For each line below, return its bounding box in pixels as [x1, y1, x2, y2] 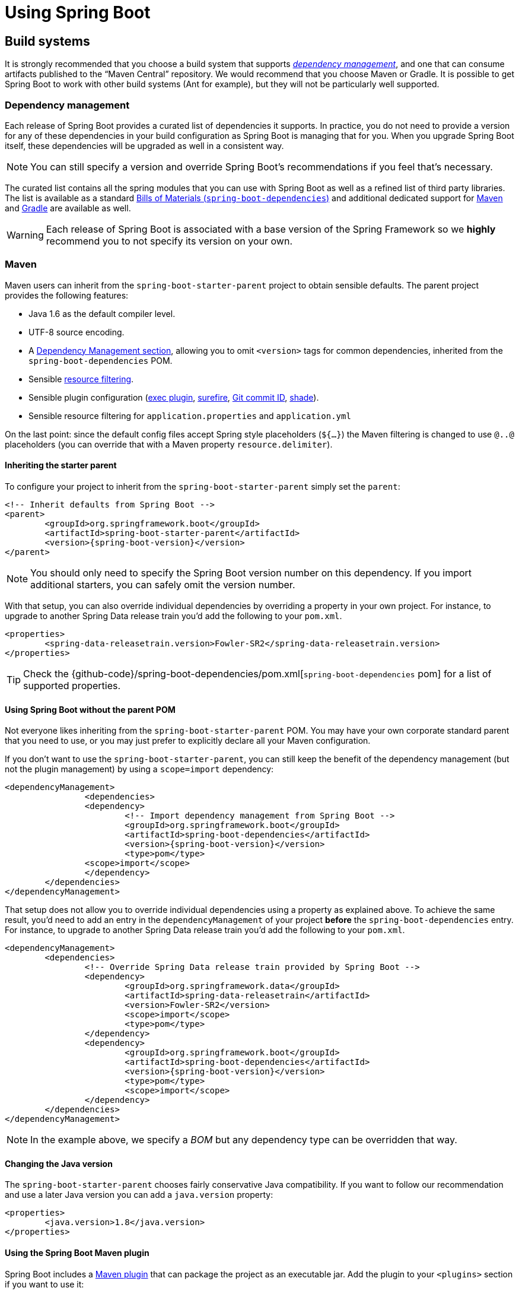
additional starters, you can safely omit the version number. [30, 578, 295, 591]
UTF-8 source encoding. [28, 326, 125, 337]
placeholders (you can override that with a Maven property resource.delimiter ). [5, 439, 333, 449]
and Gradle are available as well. [5, 202, 131, 213]
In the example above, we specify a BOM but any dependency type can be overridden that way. [30, 1134, 457, 1146]
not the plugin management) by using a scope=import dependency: [5, 764, 274, 775]
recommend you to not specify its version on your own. [46, 234, 292, 247]
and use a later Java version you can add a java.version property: [5, 1190, 273, 1200]
